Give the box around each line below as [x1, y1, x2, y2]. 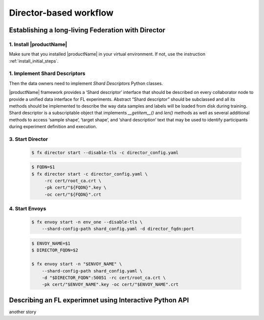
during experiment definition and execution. [9, 124, 97, 130]
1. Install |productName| [9, 41, 67, 47]
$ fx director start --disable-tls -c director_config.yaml [31, 150, 179, 155]
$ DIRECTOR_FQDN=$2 [31, 248, 78, 253]
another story [9, 309, 37, 315]
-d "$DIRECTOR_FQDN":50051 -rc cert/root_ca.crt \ [42, 274, 166, 280]
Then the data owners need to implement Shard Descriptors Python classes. [9, 80, 163, 86]
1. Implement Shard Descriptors [9, 70, 86, 77]
